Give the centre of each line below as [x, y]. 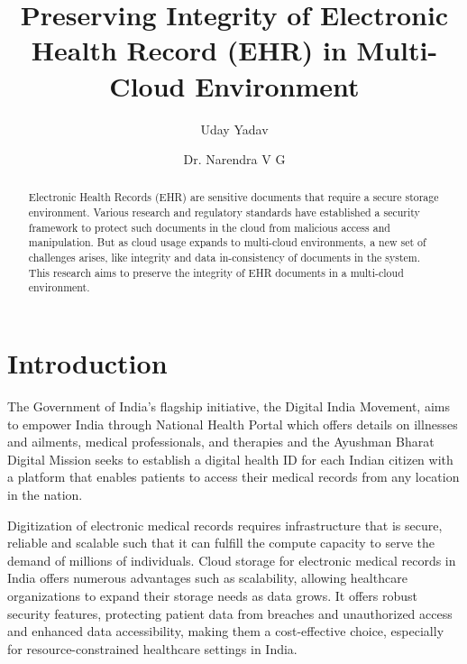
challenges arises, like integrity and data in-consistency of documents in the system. [224, 258]
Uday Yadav [234, 129]
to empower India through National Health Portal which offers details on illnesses [233, 424]
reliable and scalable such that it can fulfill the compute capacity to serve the [221, 543]
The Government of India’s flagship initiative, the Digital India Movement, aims [229, 406]
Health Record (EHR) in [189, 50]
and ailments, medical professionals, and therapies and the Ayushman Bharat [221, 442]
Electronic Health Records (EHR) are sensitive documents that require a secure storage [233, 197]
